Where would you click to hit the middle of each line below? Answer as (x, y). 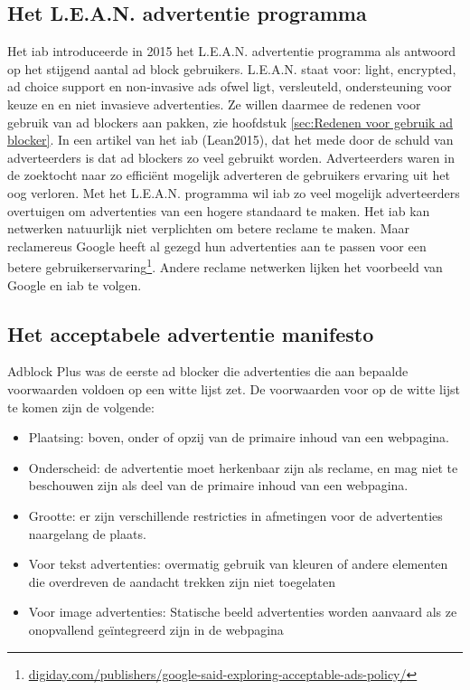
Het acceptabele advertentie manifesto (191, 333)
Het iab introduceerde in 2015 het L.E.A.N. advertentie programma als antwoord (232, 51)
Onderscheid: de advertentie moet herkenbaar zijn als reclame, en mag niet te (243, 467)
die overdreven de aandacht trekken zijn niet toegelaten (182, 581)
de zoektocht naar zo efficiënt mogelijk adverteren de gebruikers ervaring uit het (229, 175)
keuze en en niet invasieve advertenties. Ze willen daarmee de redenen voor (214, 104)
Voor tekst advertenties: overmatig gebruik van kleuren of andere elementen (238, 564)
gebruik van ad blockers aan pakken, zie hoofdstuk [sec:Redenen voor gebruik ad (230, 122)
